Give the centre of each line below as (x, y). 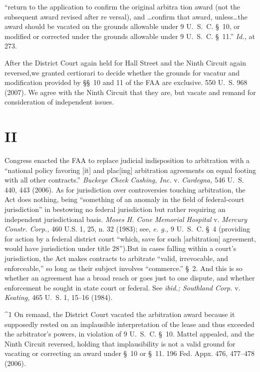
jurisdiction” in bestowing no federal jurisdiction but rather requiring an (115, 209)
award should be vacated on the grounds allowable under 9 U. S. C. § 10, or (122, 26)
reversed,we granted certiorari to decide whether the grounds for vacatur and (122, 72)
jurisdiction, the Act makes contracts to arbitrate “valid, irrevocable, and (117, 258)
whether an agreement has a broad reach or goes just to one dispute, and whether (130, 278)
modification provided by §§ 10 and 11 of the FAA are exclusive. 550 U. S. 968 (126, 82)
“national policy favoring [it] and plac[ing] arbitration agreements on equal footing (130, 170)
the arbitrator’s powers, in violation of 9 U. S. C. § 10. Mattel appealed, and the (130, 334)
